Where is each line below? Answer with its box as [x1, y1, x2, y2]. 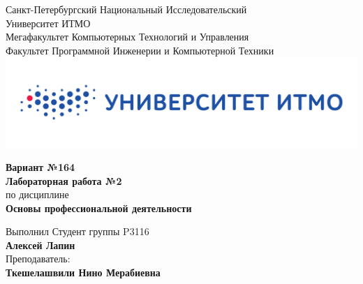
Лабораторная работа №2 [6, 173, 122, 188]
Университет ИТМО [6, 15, 91, 30]
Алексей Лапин [6, 237, 75, 252]
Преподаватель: [6, 251, 71, 266]
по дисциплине [6, 187, 69, 202]
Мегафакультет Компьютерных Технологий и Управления [6, 29, 249, 44]
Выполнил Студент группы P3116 [6, 224, 149, 239]
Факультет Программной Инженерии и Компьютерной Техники [6, 43, 274, 57]
